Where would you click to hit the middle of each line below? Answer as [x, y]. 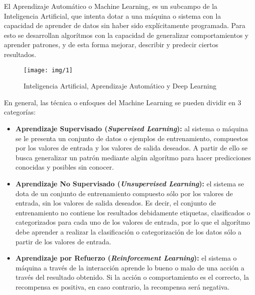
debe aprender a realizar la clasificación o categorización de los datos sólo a [128, 231]
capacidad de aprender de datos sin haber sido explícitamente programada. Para [125, 25]
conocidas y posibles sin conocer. [65, 167]
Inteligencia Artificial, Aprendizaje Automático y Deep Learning [120, 86]
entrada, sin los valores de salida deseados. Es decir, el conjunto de [116, 203]
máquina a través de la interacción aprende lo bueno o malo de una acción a [130, 267]
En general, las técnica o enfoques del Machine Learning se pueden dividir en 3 [123, 102]
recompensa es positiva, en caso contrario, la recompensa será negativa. [122, 286]
